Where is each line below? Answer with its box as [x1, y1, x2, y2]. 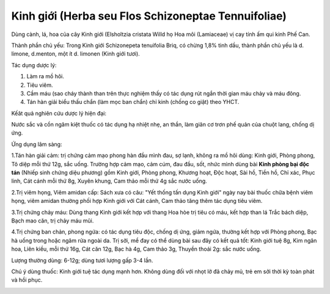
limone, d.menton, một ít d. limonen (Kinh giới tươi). [11, 50, 140, 57]
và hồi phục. [11, 276, 43, 284]
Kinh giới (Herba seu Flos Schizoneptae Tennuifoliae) [11, 9, 287, 23]
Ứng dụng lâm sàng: [11, 141, 62, 148]
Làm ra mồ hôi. [26, 73, 64, 80]
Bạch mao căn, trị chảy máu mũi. [11, 217, 94, 224]
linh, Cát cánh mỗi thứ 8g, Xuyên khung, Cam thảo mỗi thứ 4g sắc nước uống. [11, 177, 207, 185]
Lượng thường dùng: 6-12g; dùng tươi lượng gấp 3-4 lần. [11, 257, 153, 264]
